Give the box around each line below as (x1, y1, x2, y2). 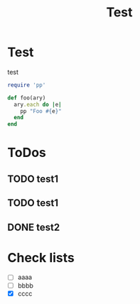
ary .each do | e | (14, 101, 62, 108)
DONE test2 (7, 221, 60, 233)
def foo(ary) (7, 94, 46, 102)
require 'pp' (7, 81, 46, 89)
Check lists (7, 249, 75, 266)
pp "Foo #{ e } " (20, 107, 62, 114)
